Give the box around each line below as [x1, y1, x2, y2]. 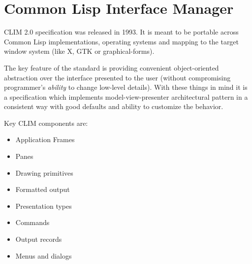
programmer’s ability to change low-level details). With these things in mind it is [4, 82, 248, 92]
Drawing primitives [15, 167, 73, 178]
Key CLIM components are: [4, 117, 88, 128]
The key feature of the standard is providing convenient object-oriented [4, 62, 219, 73]
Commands [15, 217, 50, 227]
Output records [15, 234, 62, 244]
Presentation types [15, 200, 72, 211]
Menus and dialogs [15, 250, 72, 261]
